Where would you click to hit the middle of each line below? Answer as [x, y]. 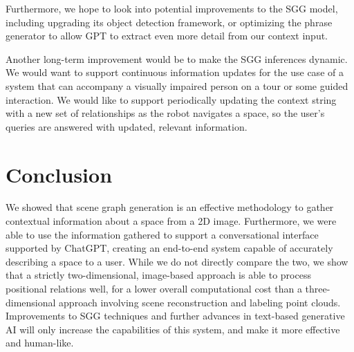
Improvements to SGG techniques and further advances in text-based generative [175, 316]
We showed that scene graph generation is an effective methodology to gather [170, 207]
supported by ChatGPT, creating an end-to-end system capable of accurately [169, 248]
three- [318, 289]
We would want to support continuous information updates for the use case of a [175, 72]
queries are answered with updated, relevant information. [127, 126]
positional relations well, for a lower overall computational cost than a [154, 289]
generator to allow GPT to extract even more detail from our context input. [167, 36]
